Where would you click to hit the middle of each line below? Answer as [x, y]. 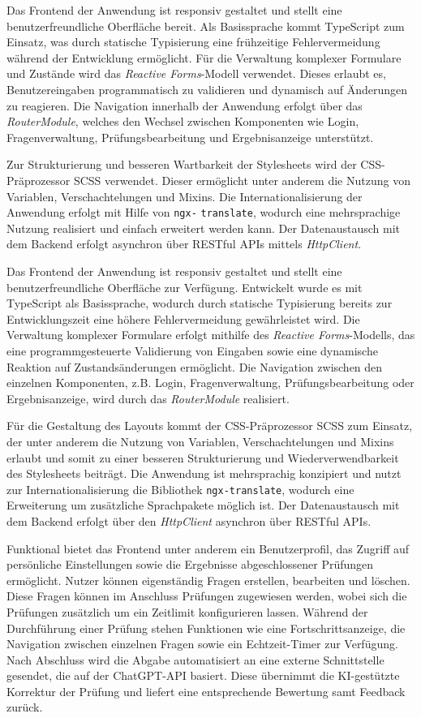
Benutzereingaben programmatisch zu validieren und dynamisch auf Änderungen [207, 89]
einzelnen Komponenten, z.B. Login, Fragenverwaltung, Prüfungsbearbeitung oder [210, 383]
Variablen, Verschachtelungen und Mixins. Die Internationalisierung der [185, 196]
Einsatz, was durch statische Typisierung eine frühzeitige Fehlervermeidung [193, 42]
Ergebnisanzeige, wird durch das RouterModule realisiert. [148, 398]
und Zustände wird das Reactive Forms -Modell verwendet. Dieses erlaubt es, [196, 73]
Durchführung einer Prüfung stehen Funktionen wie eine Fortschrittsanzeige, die [206, 628]
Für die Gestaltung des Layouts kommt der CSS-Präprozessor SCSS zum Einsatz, [210, 426]
